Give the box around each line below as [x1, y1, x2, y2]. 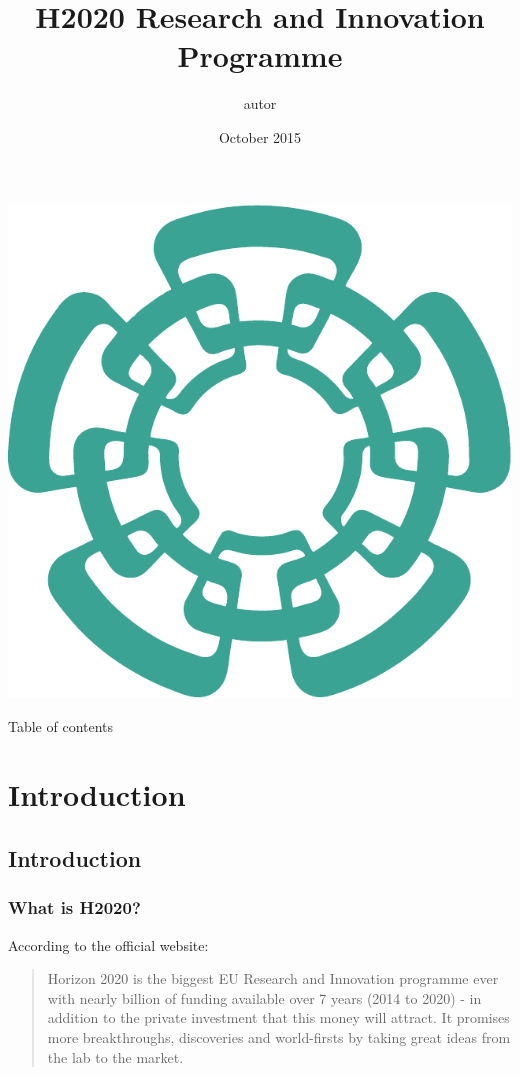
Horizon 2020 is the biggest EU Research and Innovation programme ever [47, 968, 499, 989]
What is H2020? [8, 895, 141, 920]
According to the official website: [8, 934, 209, 955]
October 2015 [218, 126, 302, 147]
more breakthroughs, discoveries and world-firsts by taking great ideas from [47, 1026, 511, 1047]
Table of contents [8, 715, 114, 736]
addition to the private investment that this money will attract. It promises [47, 1007, 510, 1028]
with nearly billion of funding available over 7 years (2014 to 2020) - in [47, 987, 482, 1008]
